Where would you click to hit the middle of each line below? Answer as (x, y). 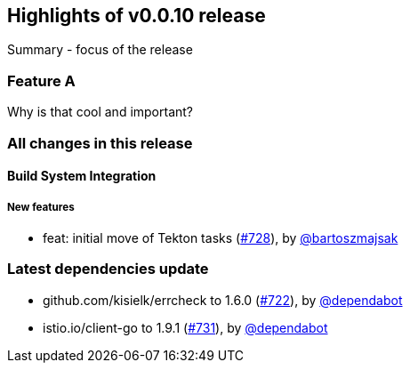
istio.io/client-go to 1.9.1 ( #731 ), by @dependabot (185, 327)
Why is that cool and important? (100, 112)
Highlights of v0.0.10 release (137, 16)
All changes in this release (100, 143)
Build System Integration (82, 176)
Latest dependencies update (108, 269)
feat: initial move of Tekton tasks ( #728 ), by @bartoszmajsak (221, 237)
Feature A (41, 80)
